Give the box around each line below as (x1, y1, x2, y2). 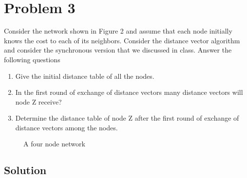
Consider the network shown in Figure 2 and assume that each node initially (4, 26, 232, 36)
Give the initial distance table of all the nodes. (15, 71, 154, 81)
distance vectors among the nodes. (15, 122, 118, 132)
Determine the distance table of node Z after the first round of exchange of (15, 113, 239, 123)
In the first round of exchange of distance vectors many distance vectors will (15, 87, 243, 97)
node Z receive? (15, 96, 62, 107)
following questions (4, 54, 60, 64)
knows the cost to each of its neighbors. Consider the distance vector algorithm (4, 35, 240, 45)
